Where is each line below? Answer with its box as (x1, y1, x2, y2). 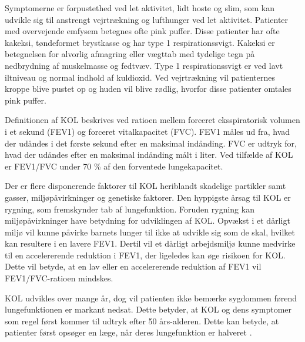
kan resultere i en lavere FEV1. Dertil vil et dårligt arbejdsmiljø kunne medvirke (5, 237, 296, 250)
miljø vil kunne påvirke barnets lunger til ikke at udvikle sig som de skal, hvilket (5, 225, 295, 238)
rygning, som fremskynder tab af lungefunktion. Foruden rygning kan (5, 202, 254, 215)
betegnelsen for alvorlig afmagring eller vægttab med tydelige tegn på (5, 48, 255, 60)
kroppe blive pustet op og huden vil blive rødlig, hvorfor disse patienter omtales (5, 82, 291, 95)
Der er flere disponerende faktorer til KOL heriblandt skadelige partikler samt (5, 180, 286, 192)
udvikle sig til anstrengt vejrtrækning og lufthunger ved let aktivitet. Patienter (5, 13, 289, 25)
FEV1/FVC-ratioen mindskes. (5, 272, 113, 284)
